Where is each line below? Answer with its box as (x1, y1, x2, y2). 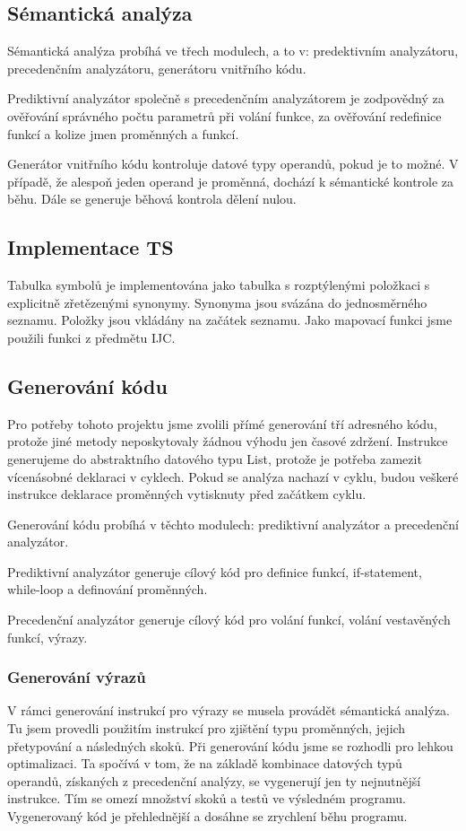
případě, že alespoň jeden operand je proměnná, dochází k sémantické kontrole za (7, 171, 454, 190)
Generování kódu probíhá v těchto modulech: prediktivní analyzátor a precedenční (7, 514, 459, 533)
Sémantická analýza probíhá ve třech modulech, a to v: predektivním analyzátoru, (7, 41, 459, 60)
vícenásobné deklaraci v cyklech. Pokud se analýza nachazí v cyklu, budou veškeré (7, 467, 459, 485)
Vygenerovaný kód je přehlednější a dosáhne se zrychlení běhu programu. (7, 807, 408, 826)
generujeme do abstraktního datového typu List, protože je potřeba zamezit (7, 449, 422, 468)
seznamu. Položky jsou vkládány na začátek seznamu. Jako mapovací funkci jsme (7, 311, 453, 329)
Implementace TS (7, 233, 174, 261)
